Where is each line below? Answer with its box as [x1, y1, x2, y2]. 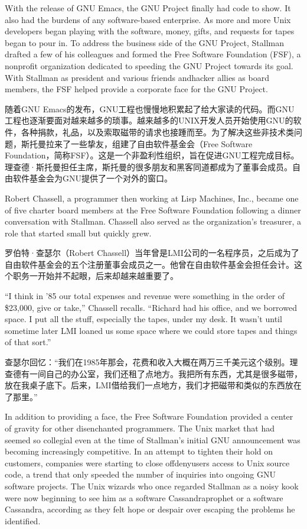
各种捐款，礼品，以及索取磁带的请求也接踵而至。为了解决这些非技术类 [21, 125, 294, 138]
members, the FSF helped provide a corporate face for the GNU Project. [5, 83, 268, 95]
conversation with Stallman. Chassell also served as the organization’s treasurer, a [5, 215, 302, 228]
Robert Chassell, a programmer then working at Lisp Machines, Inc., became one [5, 192, 299, 204]
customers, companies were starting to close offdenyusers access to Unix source [5, 456, 290, 469]
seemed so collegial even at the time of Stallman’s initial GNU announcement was [5, 433, 301, 446]
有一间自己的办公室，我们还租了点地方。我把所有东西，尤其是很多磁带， [21, 367, 302, 379]
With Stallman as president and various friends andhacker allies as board [5, 71, 269, 83]
